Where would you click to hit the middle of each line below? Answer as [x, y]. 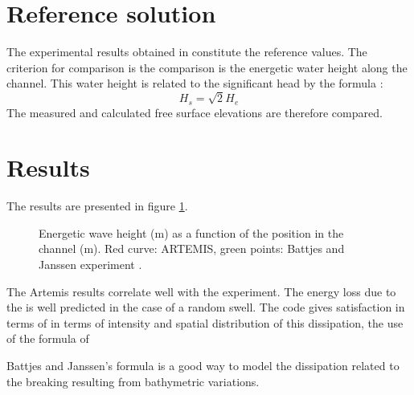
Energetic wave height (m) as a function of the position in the [191, 232]
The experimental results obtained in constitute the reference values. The [187, 52]
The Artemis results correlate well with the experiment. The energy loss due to [201, 291]
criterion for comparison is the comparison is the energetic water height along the [207, 67]
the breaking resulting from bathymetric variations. [133, 381]
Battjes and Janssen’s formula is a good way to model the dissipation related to [203, 365]
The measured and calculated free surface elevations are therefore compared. [195, 112]
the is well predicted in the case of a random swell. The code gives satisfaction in [206, 307]
